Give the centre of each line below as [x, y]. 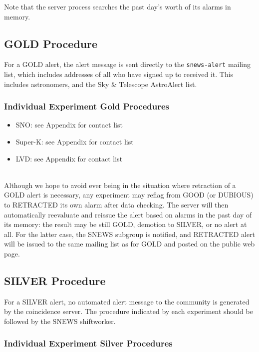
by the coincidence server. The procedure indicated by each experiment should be [129, 311]
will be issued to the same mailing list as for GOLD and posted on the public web [129, 244]
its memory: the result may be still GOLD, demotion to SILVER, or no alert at [126, 224]
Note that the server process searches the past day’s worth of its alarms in [118, 6]
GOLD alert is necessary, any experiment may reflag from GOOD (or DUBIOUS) [129, 195]
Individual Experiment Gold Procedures [87, 106]
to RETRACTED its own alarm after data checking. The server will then [116, 205]
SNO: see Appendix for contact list [69, 125]
